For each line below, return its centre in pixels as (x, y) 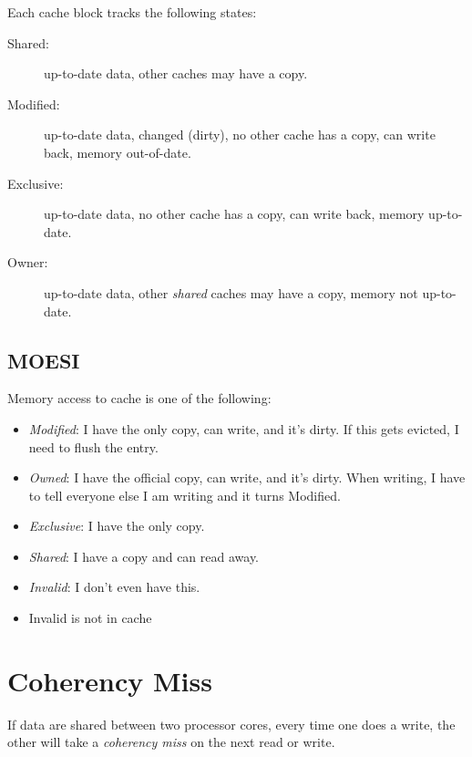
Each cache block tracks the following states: (132, 12)
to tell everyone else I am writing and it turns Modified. (185, 495)
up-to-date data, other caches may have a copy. (176, 73)
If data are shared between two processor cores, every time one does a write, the (231, 724)
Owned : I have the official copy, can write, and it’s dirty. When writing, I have (247, 477)
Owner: (28, 262)
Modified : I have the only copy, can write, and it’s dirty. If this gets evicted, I (244, 428)
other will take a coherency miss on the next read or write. (171, 742)
